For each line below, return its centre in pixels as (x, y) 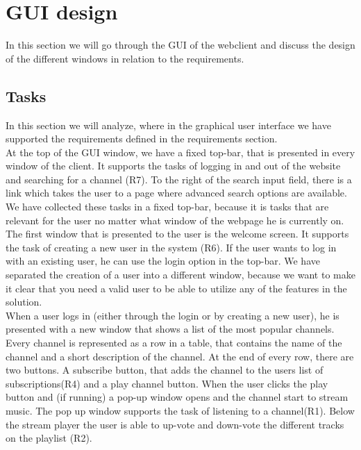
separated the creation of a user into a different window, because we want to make (180, 275)
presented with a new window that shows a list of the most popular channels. (170, 329)
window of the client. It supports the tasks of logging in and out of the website (173, 166)
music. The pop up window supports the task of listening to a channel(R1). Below (180, 410)
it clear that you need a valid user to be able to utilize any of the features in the (176, 288)
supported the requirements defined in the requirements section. (142, 139)
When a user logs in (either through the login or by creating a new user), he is (173, 315)
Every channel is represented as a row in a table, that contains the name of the (174, 343)
